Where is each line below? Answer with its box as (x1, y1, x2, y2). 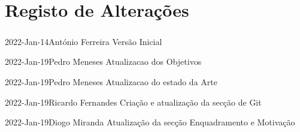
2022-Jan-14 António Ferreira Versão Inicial (5, 35, 162, 47)
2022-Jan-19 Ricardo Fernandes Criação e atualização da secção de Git (5, 95, 262, 108)
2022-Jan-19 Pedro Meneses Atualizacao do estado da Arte (5, 75, 217, 88)
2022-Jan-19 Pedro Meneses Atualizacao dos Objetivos (5, 55, 202, 68)
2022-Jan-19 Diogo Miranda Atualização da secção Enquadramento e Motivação (5, 116, 295, 128)
